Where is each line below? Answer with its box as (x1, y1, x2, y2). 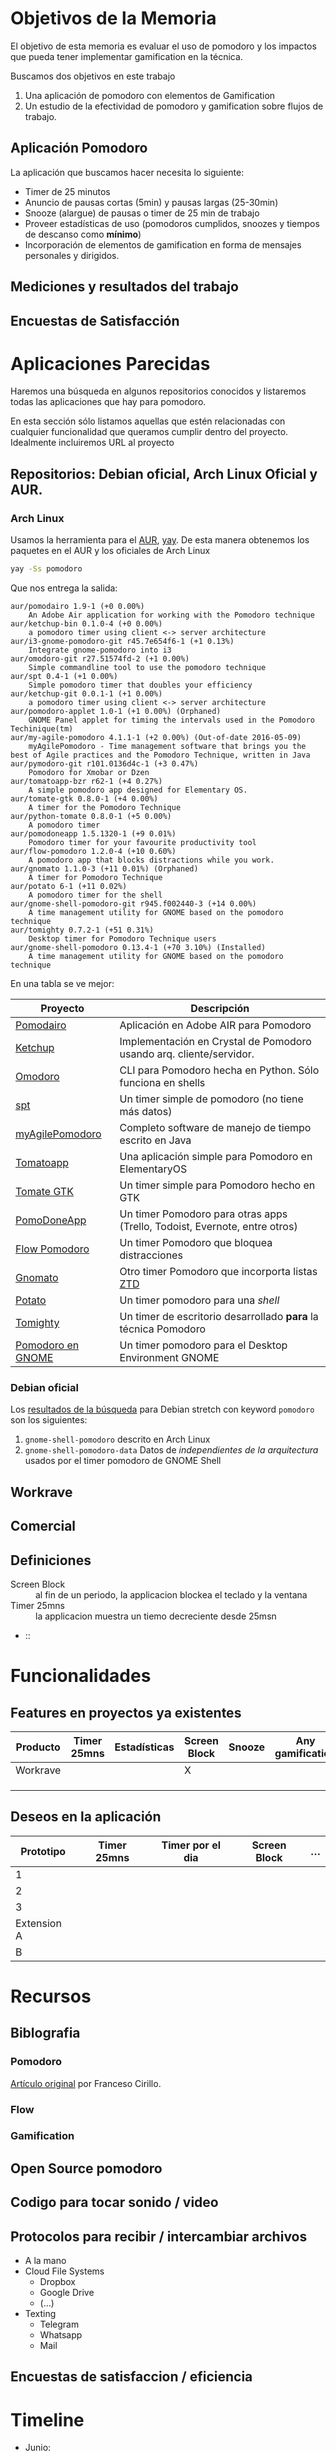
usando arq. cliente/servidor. (119, 1047, 255, 1061)
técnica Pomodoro (119, 1322, 207, 1336)
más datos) (119, 1105, 173, 1119)
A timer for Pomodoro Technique (28, 873, 163, 883)
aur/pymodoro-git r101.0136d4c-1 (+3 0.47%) (10, 759, 199, 769)
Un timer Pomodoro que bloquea (119, 1236, 273, 1250)
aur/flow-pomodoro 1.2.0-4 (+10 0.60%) (10, 847, 177, 857)
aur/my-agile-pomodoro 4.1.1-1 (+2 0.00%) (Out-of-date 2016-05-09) (10, 733, 302, 743)
